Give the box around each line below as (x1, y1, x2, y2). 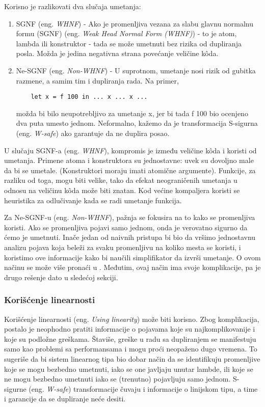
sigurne (4, 383, 26, 394)
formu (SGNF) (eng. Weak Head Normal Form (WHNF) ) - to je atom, (16, 28, 237, 39)
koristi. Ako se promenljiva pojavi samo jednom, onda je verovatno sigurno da (4, 222, 248, 232)
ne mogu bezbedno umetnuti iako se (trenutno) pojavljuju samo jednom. (4, 373, 231, 384)
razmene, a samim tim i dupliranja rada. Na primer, (16, 75, 179, 86)
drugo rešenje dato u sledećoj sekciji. (4, 272, 118, 282)
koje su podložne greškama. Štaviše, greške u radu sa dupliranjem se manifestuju (4, 333, 256, 344)
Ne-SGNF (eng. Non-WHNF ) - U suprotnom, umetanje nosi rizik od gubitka (16, 65, 256, 75)
